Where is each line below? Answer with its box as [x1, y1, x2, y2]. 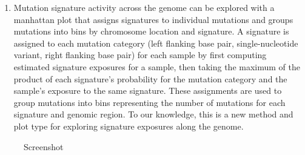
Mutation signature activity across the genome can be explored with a [13, 1, 275, 13]
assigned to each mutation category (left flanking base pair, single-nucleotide [13, 36, 298, 49]
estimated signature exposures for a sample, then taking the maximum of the [13, 60, 301, 73]
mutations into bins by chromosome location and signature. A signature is [13, 25, 289, 38]
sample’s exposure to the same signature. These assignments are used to [13, 84, 282, 97]
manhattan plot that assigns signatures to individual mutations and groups [13, 13, 293, 25]
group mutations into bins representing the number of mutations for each [13, 96, 286, 108]
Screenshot [24, 140, 64, 153]
